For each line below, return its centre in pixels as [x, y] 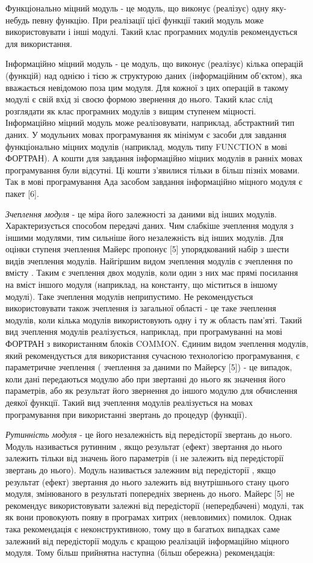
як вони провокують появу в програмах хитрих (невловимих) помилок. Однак [149, 517]
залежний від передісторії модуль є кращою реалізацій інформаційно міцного [147, 540]
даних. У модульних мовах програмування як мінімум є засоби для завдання [146, 134]
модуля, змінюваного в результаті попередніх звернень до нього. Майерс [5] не [150, 493]
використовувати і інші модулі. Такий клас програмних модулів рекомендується [151, 32]
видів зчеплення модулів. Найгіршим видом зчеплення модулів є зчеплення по [149, 260]
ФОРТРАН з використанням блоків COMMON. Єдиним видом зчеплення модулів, [157, 344]
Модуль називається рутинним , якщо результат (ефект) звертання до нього [144, 446]
